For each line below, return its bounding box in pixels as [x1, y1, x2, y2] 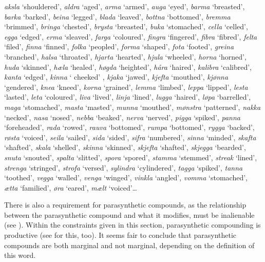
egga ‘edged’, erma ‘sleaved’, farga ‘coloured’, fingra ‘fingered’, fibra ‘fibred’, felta [4, 31, 257, 42]
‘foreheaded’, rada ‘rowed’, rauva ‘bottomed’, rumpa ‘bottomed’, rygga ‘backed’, [4, 122, 255, 133]
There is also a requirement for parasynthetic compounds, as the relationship [4, 199, 247, 210]
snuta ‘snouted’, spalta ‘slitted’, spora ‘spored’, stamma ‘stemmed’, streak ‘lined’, [4, 152, 257, 162]
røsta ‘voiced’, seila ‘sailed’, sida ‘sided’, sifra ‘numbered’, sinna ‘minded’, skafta [4, 132, 256, 142]
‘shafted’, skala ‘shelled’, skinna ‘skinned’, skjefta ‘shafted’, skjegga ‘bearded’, [4, 142, 246, 153]
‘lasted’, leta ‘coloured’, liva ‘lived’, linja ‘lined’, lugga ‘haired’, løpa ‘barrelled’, [4, 91, 251, 102]
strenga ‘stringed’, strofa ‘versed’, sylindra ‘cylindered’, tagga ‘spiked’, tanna [4, 162, 243, 173]
